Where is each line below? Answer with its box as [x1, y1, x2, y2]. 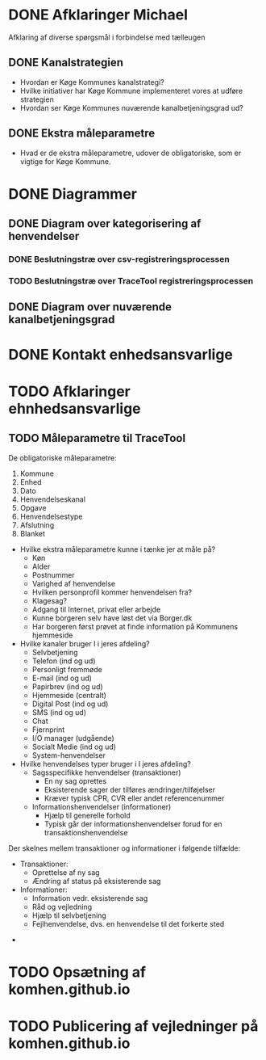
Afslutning [19, 519, 55, 530]
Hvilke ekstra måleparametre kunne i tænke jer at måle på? [19, 544, 216, 554]
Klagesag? [31, 595, 67, 605]
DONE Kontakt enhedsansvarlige [8, 345, 234, 364]
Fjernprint [31, 725, 65, 734]
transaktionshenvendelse [44, 827, 128, 837]
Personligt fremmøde [31, 664, 102, 674]
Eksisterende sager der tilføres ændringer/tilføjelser [44, 784, 216, 794]
